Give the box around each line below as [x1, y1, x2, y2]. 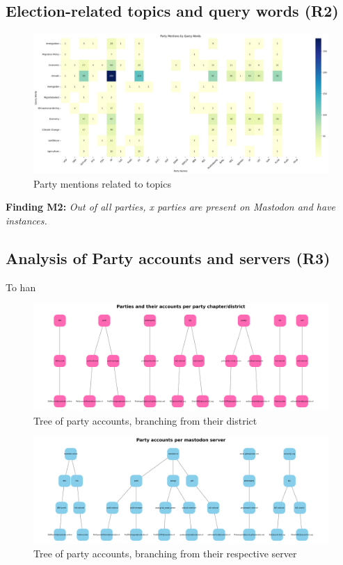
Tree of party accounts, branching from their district [33, 413, 257, 427]
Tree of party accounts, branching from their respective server [33, 546, 297, 561]
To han [6, 279, 36, 294]
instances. [6, 213, 47, 228]
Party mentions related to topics [33, 176, 171, 190]
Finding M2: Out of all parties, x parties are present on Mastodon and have [6, 199, 336, 214]
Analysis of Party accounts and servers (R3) [6, 247, 330, 269]
